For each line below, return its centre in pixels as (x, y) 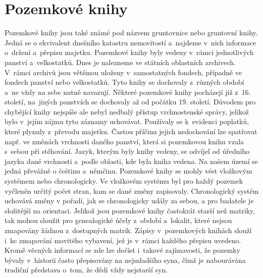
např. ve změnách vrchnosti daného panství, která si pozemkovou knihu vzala (124, 141)
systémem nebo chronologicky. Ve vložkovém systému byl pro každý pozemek (124, 181)
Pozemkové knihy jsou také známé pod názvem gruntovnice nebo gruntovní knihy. (131, 33)
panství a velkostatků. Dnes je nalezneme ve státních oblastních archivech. (120, 62)
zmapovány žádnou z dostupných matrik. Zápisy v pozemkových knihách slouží (128, 230)
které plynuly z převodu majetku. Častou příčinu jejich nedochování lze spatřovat (131, 131)
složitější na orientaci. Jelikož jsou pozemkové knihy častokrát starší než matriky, (130, 210)
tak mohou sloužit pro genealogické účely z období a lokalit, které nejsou (118, 220)
